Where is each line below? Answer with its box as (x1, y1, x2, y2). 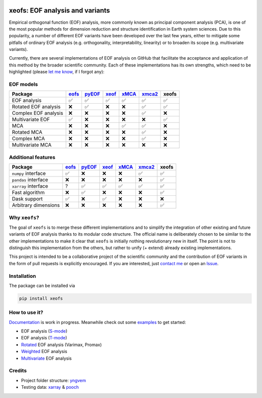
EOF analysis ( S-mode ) (21, 328, 67, 334)
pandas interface (12, 176, 49, 183)
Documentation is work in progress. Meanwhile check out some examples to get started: (9, 319, 186, 325)
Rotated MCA (12, 129, 43, 136)
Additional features (9, 154, 56, 160)
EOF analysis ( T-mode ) (21, 335, 67, 341)
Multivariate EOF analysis (21, 355, 72, 361)
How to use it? (9, 309, 44, 316)
